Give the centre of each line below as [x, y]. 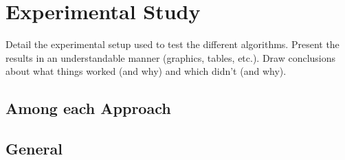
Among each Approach [88, 108]
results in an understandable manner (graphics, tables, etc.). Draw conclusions [171, 57]
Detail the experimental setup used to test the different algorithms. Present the [172, 44]
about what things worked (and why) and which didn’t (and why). [146, 71]
